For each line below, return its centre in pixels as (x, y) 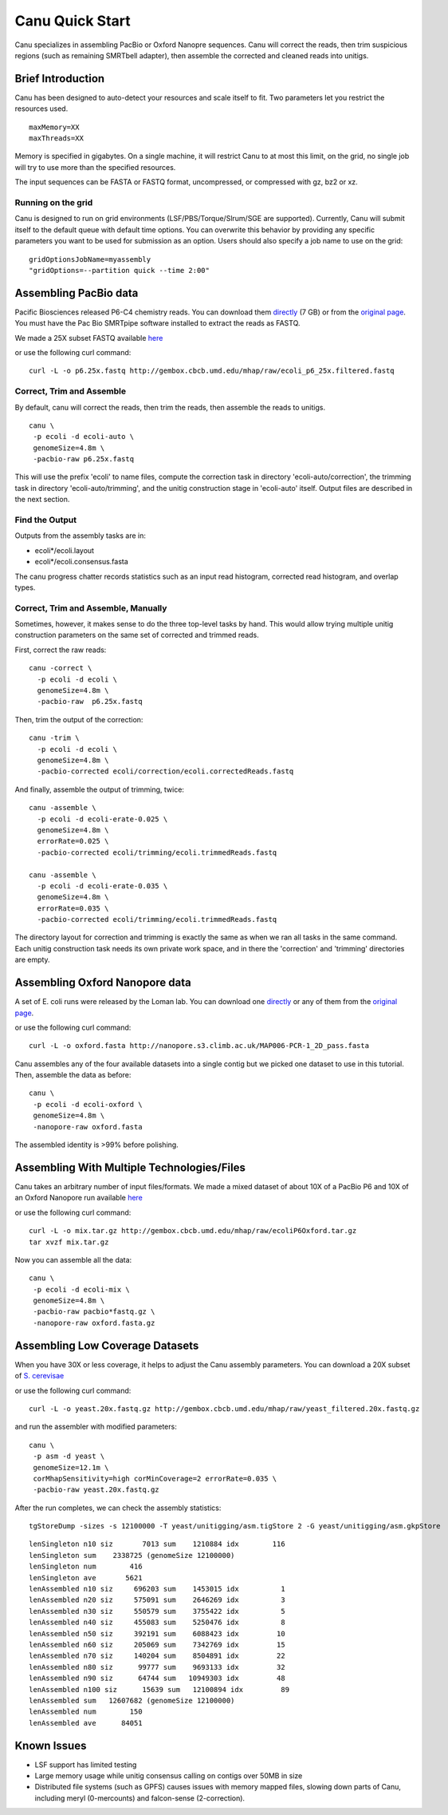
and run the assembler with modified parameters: (96, 1427)
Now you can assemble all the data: (73, 1259)
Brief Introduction (60, 79)
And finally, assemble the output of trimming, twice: (100, 789)
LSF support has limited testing (86, 1765)
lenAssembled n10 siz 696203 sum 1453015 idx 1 (157, 1589)
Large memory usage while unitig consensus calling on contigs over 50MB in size (169, 1775)
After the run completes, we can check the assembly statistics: (118, 1508)
